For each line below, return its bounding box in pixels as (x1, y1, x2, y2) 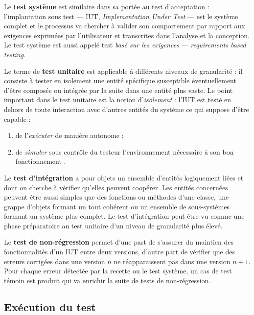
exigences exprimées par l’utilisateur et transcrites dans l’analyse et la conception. (4, 30, 250, 40)
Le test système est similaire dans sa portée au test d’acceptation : (4, 1, 209, 11)
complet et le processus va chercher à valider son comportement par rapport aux (4, 21, 245, 31)
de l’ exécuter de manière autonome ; (15, 130, 124, 140)
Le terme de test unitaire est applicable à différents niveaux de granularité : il (4, 66, 243, 76)
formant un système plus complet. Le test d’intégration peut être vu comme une (4, 211, 245, 221)
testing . (4, 49, 25, 59)
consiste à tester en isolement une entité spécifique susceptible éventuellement (4, 75, 236, 86)
